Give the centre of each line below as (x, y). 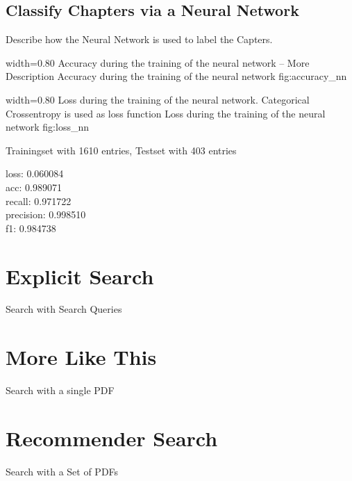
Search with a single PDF (60, 390)
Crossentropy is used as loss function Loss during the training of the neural (166, 113)
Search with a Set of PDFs (62, 471)
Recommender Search (112, 438)
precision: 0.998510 (46, 214)
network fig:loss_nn (47, 127)
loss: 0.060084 (35, 173)
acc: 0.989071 (34, 187)
